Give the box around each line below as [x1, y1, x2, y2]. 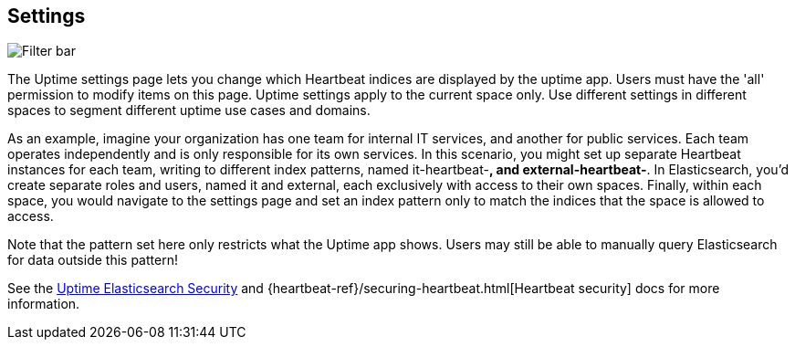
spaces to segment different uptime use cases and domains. [7, 102, 371, 119]
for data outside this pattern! [7, 252, 178, 268]
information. [7, 296, 80, 312]
